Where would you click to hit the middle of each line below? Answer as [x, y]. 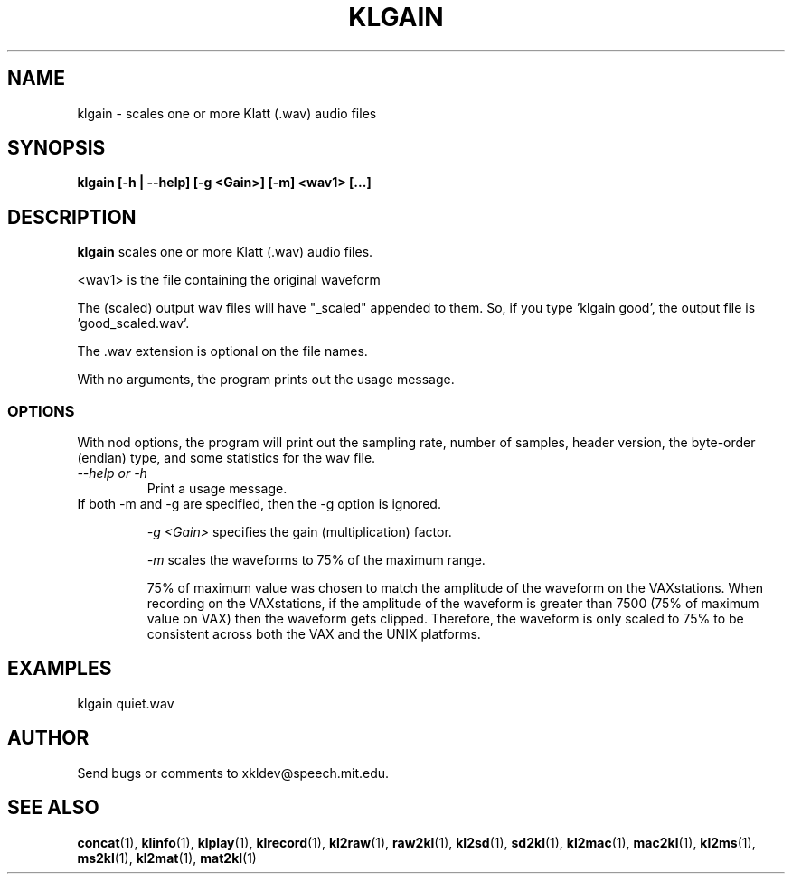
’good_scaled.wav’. [133, 323]
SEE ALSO [53, 808]
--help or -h [112, 473]
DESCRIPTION [72, 217]
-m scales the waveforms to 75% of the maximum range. [316, 560]
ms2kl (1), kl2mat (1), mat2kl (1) [167, 858]
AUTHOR [48, 738]
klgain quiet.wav [126, 703]
